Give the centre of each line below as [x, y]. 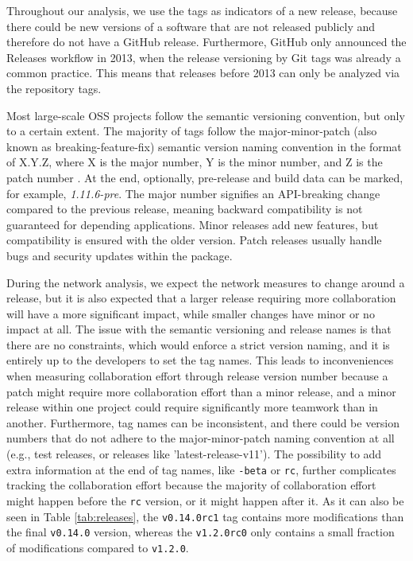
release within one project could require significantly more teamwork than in [192, 407]
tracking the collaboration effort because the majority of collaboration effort [191, 485]
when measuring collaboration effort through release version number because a [197, 376]
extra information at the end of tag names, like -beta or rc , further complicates [201, 469]
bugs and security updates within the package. [120, 255]
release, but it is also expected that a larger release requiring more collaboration [201, 298]
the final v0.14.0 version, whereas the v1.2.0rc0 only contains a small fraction [201, 532]
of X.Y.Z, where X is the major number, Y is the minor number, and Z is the [195, 162]
